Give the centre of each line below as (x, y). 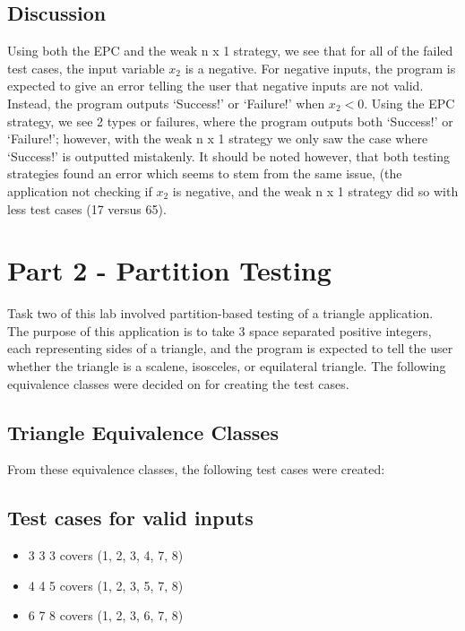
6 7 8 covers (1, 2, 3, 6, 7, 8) (106, 615)
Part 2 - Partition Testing (169, 270)
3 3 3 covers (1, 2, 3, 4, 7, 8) (106, 555)
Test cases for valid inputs (130, 518)
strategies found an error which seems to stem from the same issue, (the (205, 173)
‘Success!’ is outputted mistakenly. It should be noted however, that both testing (229, 156)
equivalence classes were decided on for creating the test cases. (178, 383)
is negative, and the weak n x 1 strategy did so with (315, 190)
